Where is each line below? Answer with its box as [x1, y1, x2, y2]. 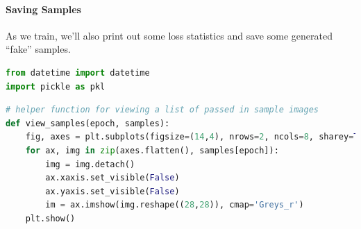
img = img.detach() [45, 159, 135, 169]
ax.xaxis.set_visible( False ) [45, 173, 180, 183]
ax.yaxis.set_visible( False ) [45, 186, 180, 196]
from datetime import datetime [6, 67, 150, 78]
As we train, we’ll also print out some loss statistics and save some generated [6, 28, 333, 42]
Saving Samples [6, 1, 81, 16]
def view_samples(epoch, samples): [6, 118, 170, 128]
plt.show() [25, 213, 76, 223]
